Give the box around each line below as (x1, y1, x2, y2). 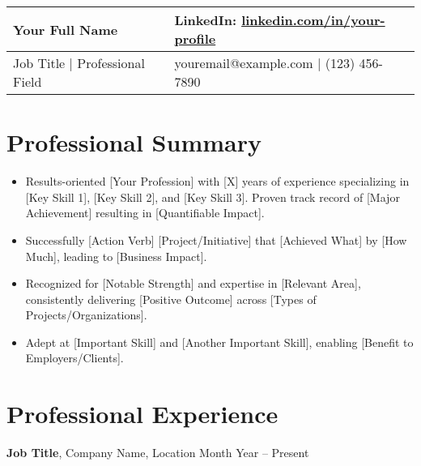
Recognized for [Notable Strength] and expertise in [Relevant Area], (25, 275, 361, 292)
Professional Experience (6, 397, 279, 430)
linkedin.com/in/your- (241, 11, 385, 29)
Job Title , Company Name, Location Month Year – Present (6, 444, 309, 461)
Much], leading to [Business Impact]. (25, 247, 207, 264)
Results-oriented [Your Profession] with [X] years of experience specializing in (25, 173, 410, 190)
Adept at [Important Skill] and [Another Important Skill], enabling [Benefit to (25, 333, 414, 350)
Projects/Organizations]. (25, 306, 147, 323)
